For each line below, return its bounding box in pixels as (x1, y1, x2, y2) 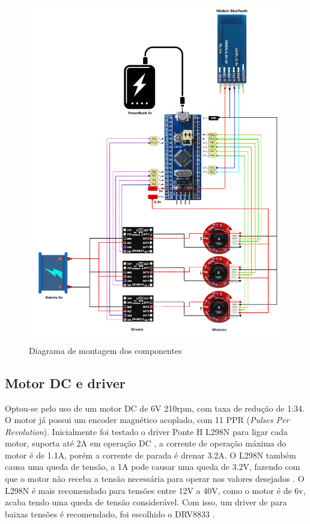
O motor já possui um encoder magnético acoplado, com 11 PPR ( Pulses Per (5, 413, 290, 426)
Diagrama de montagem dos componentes (29, 344, 182, 356)
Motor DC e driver (5, 373, 126, 392)
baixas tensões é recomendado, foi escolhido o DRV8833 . (5, 507, 215, 520)
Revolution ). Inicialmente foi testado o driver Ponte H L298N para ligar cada (5, 425, 288, 437)
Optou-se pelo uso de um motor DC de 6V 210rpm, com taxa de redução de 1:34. (5, 401, 305, 414)
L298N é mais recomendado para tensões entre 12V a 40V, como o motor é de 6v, (5, 484, 306, 496)
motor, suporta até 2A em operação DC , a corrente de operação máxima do (5, 437, 287, 449)
